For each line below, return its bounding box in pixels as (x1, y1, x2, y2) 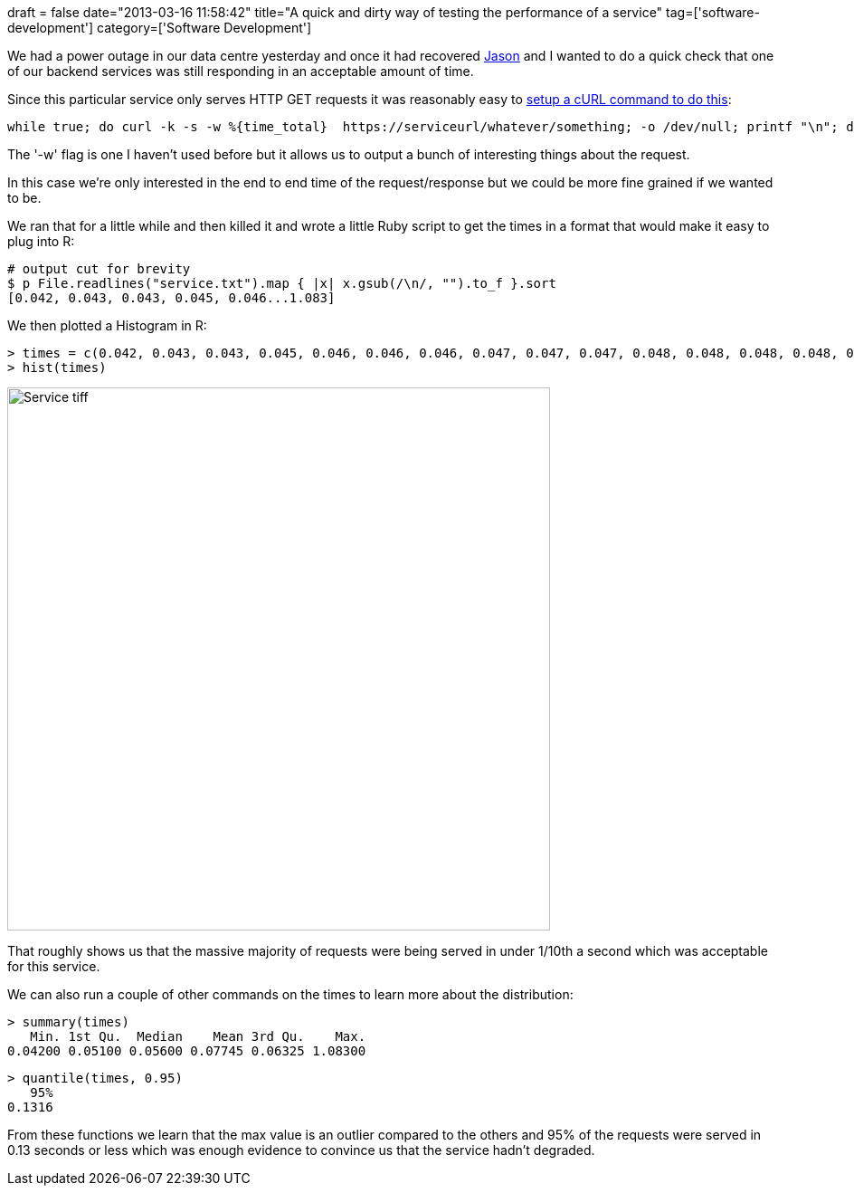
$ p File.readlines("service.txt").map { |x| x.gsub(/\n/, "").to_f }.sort (7, 276, 556, 291)
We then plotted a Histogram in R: (7, 318, 207, 333)
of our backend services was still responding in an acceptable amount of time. (7, 63, 474, 79)
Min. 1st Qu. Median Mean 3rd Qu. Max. (30, 1029, 366, 1044)
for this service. (7, 959, 100, 974)
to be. (7, 190, 42, 205)
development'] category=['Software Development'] (7, 20, 312, 35)
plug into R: (7, 234, 75, 249)
